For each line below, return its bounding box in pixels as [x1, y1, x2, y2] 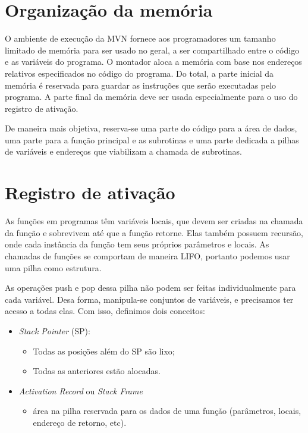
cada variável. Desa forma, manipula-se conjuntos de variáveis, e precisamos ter [5, 293, 294, 305]
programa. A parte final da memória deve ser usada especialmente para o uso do [5, 90, 298, 103]
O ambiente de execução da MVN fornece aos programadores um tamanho [5, 32, 276, 45]
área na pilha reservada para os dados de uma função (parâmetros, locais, [33, 404, 301, 417]
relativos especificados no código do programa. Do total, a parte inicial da [5, 67, 274, 79]
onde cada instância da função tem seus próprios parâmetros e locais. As [5, 238, 269, 250]
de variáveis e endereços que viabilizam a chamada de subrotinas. [5, 145, 242, 158]
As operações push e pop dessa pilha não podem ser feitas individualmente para [5, 281, 296, 294]
